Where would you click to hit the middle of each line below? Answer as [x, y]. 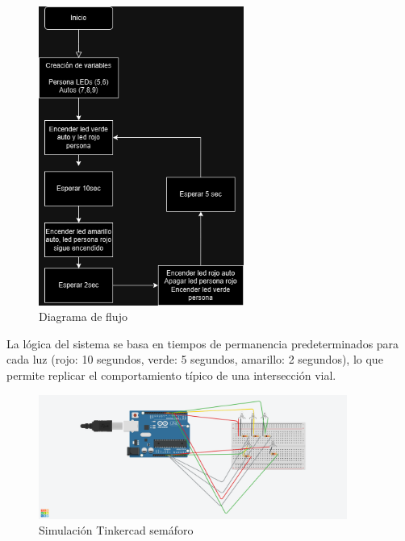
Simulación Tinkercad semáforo [116, 530]
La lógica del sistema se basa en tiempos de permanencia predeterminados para [203, 343]
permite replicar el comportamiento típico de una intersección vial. [171, 375]
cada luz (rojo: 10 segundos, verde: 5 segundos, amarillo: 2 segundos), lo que [195, 359]
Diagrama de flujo [83, 316]
